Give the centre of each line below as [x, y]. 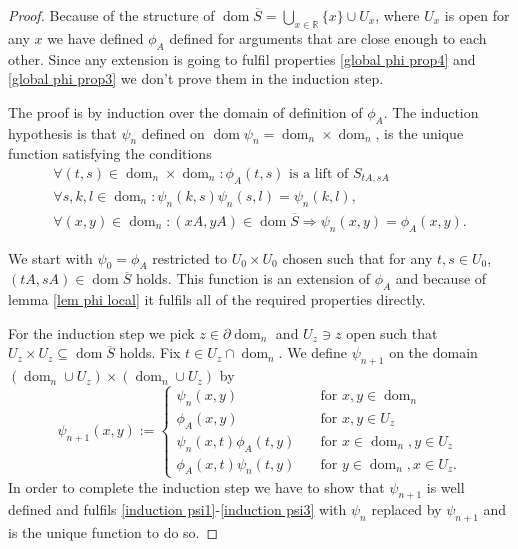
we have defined [95, 37]
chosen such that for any [357, 257]
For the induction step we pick [101, 332]
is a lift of [319, 173]
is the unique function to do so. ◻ [113, 532]
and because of [441, 278]
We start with [50, 257]
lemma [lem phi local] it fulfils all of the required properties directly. [217, 299]
